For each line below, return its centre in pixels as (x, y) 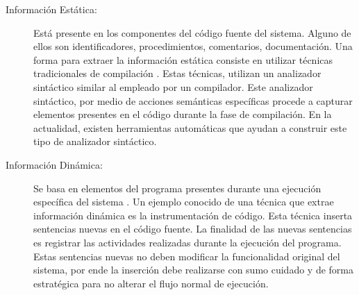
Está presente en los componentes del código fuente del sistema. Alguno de (192, 32)
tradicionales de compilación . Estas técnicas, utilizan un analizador (177, 73)
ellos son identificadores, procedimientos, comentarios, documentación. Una (193, 46)
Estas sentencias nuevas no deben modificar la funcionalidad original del (187, 256)
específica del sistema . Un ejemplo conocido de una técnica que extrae (184, 202)
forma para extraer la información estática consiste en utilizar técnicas (183, 59)
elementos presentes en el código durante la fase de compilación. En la (183, 114)
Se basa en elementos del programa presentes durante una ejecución (177, 188)
